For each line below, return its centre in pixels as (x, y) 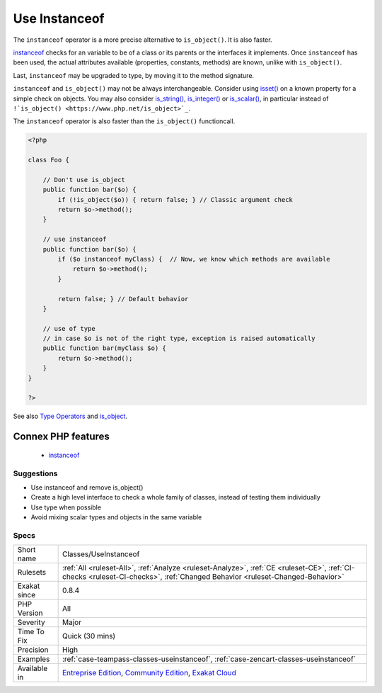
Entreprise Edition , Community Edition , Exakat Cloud (150, 673)
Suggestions (35, 473)
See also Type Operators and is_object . (70, 416)
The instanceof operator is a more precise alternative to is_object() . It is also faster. (143, 40)
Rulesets (31, 573)
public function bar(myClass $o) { (104, 348)
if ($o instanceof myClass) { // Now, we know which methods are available (194, 259)
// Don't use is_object (84, 180)
